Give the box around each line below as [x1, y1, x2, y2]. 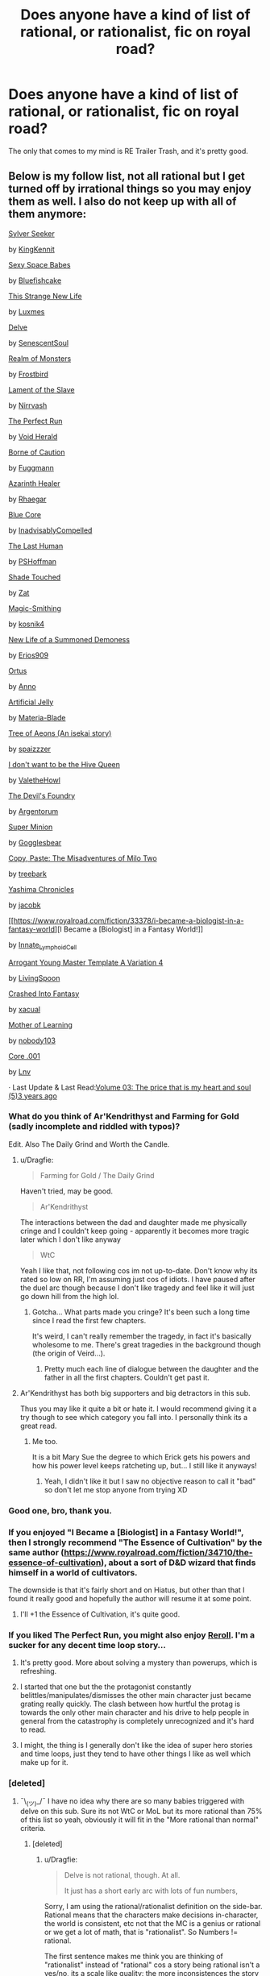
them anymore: [8, 207, 87, 221]
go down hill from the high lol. [19, 1291, 119, 1301]
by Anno [8, 681, 36, 691]
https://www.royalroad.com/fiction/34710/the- [64, 1546, 253, 1558]
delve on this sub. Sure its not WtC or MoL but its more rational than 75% [19, 1807, 263, 1816]
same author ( [8, 1546, 64, 1558]
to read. [19, 1725, 47, 1734]
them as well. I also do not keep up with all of [8, 195, 237, 209]
